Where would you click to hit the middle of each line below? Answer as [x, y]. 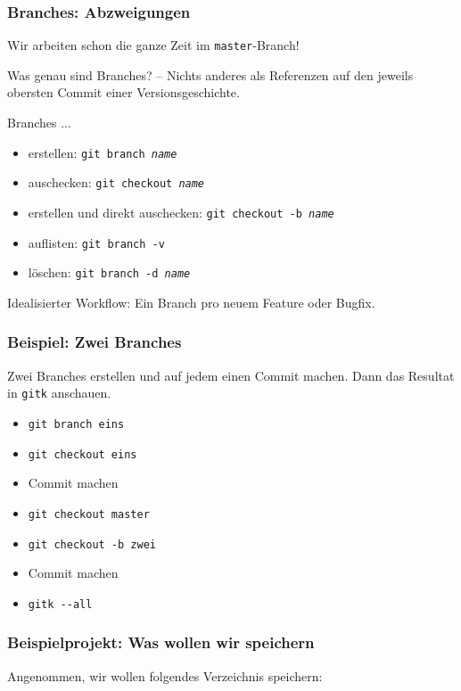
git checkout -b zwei [92, 544]
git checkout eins [82, 454]
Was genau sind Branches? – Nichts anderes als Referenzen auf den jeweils [210, 74]
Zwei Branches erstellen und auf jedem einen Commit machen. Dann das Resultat [231, 375]
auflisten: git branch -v [96, 242]
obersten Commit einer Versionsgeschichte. [123, 92]
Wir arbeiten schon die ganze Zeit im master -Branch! [153, 45]
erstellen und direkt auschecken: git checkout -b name [181, 212]
